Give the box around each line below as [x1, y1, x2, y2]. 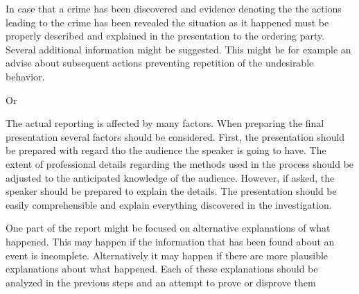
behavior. [6, 69, 45, 83]
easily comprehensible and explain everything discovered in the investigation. [6, 197, 332, 211]
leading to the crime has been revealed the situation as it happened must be [6, 15, 329, 29]
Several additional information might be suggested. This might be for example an [6, 42, 351, 56]
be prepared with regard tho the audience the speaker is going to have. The [6, 143, 326, 157]
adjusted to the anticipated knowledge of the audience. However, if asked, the [6, 170, 335, 184]
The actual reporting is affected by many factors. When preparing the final [6, 116, 324, 130]
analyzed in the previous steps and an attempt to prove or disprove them [6, 275, 316, 289]
